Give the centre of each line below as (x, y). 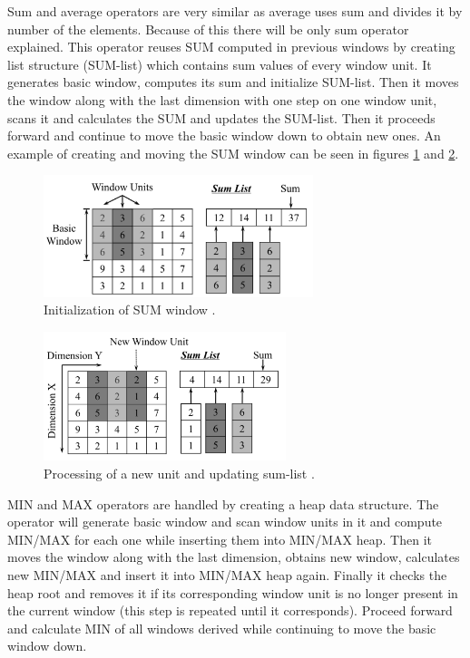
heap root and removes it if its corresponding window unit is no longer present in (233, 592)
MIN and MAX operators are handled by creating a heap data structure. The (223, 503)
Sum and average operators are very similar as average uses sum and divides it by (235, 11)
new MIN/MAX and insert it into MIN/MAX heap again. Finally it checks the (227, 574)
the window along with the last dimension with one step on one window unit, (222, 99)
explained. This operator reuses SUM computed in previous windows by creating (231, 47)
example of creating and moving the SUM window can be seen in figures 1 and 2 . (233, 153)
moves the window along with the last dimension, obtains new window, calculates (234, 557)
